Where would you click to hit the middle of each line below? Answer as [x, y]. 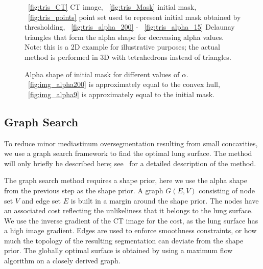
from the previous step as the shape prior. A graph [84, 190]
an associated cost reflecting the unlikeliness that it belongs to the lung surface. [129, 210]
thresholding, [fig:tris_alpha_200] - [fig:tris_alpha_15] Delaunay [130, 27]
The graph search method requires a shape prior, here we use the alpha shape [126, 180]
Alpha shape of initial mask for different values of [102, 74]
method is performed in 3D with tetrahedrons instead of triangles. [128, 57]
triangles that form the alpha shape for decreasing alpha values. [124, 37]
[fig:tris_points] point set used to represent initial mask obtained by [135, 17]
